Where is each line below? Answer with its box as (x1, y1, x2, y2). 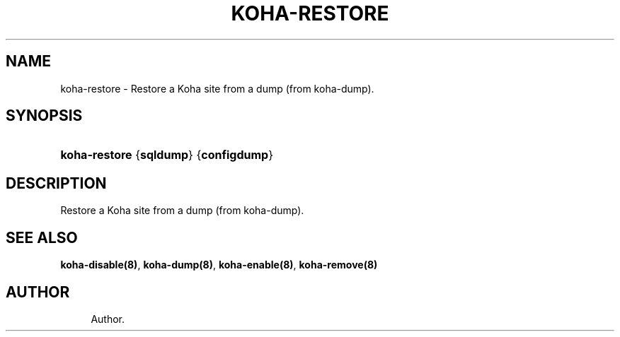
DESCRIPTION (6, 174, 107, 192)
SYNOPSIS (6, 107, 83, 125)
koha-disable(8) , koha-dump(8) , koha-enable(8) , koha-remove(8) (60, 259, 378, 271)
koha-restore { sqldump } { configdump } (60, 148, 273, 162)
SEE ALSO (6, 228, 78, 247)
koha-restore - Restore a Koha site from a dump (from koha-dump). (60, 82, 374, 95)
